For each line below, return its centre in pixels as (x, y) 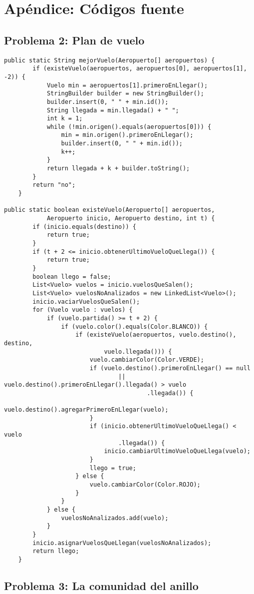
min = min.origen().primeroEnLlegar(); (127, 135)
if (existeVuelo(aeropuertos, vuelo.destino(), (156, 335)
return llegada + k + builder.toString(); (118, 169)
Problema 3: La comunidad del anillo (101, 586)
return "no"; (54, 185)
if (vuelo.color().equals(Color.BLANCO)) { (134, 326)
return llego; (56, 551)
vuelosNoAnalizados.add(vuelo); (115, 518)
